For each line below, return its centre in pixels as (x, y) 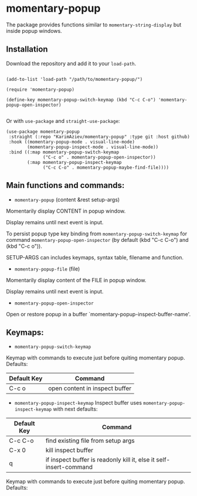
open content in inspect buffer (90, 388)
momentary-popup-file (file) (47, 269)
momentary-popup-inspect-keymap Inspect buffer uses (78, 403)
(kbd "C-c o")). (24, 246)
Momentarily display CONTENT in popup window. (66, 211)
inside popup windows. (34, 30)
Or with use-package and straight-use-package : (63, 121)
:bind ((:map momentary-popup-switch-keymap (64, 152)
